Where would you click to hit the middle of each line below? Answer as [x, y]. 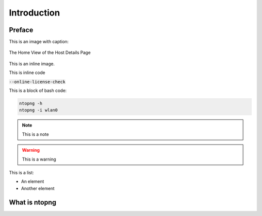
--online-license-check [37, 82]
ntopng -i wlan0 [39, 110]
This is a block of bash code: [38, 90]
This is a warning [39, 159]
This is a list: [21, 172]
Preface [21, 30]
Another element [38, 188]
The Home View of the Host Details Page [50, 53]
